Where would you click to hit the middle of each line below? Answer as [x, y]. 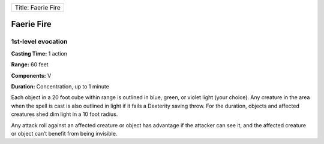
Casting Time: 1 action [39, 53]
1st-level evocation [39, 42]
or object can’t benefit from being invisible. [64, 133]
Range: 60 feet [30, 65]
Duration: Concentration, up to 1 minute [60, 86]
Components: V [31, 75]
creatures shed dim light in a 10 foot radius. [64, 114]
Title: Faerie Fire [38, 7]
